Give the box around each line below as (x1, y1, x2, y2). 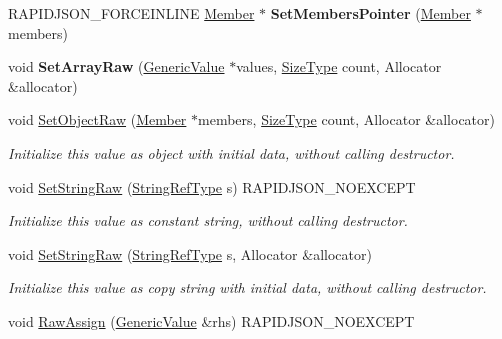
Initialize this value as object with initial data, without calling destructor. (8, 142, 455, 163)
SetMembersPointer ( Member (270, 3, 471, 23)
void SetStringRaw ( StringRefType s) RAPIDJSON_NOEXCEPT (8, 176, 416, 197)
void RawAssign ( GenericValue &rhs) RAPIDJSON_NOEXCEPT (8, 310, 415, 331)
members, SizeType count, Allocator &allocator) (198, 109, 495, 130)
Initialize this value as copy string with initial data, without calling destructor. (8, 277, 487, 298)
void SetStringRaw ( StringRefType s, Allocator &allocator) (8, 243, 372, 264)
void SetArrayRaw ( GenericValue (8, 56, 225, 77)
